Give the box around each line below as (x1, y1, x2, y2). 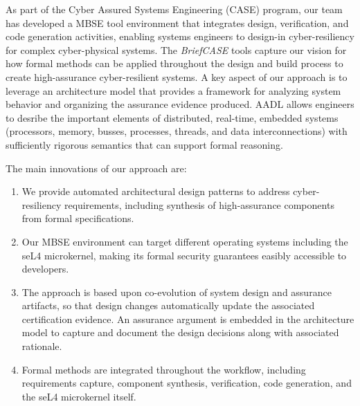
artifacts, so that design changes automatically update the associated (21, 298, 315, 313)
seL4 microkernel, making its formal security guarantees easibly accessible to (21, 248, 347, 262)
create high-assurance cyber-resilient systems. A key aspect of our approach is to (6, 69, 348, 84)
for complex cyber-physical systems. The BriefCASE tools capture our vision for (6, 42, 347, 57)
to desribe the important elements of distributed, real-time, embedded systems (6, 110, 339, 124)
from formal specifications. (21, 211, 134, 225)
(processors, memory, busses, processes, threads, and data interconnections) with (6, 124, 348, 138)
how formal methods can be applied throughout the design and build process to (6, 56, 343, 71)
